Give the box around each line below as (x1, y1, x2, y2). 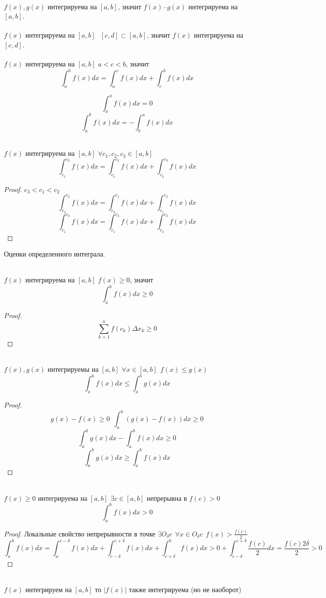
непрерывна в (147, 492, 187, 503)
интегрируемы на (47, 364, 99, 374)
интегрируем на (25, 584, 72, 595)
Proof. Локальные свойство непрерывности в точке (4, 528, 155, 538)
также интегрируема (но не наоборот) (129, 584, 241, 595)
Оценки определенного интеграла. (4, 249, 105, 259)
